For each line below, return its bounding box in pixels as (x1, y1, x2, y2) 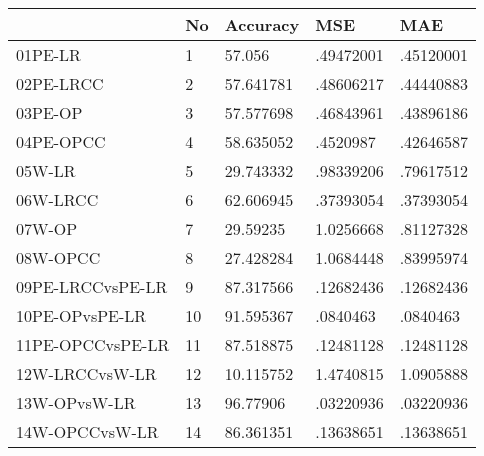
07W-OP (16, 217, 78, 240)
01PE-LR (16, 43, 81, 66)
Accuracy (224, 13, 300, 36)
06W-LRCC (16, 188, 99, 211)
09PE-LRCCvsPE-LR (16, 275, 168, 298)
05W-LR (16, 159, 76, 182)
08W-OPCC (16, 246, 101, 269)
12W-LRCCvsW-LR (16, 362, 157, 385)
